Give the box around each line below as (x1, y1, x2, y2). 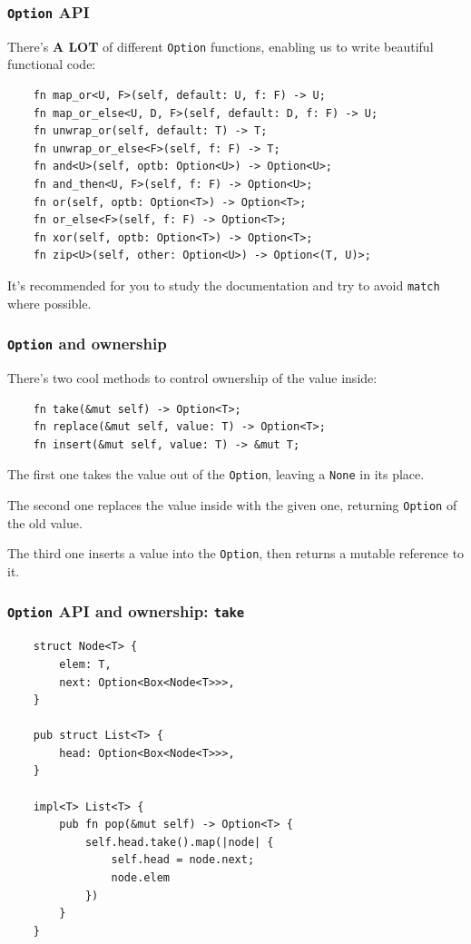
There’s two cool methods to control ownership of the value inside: (7, 369, 378, 387)
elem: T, (59, 657, 112, 671)
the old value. (7, 513, 83, 532)
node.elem (111, 871, 170, 885)
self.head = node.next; (111, 853, 255, 867)
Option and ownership (7, 332, 167, 355)
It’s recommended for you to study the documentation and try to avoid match (7, 275, 440, 294)
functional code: (7, 54, 96, 74)
